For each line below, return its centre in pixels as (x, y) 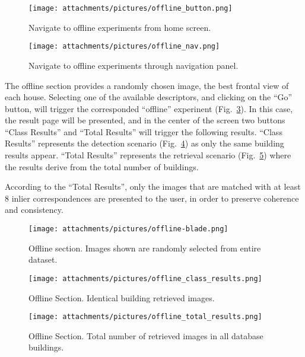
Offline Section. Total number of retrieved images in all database (146, 335)
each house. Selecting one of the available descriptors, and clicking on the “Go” (149, 97)
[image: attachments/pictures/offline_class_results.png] (145, 278)
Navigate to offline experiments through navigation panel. (134, 65)
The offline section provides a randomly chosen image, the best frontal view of (147, 85)
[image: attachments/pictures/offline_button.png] (131, 8)
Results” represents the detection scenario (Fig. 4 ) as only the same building (144, 143)
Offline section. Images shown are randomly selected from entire (145, 248)
